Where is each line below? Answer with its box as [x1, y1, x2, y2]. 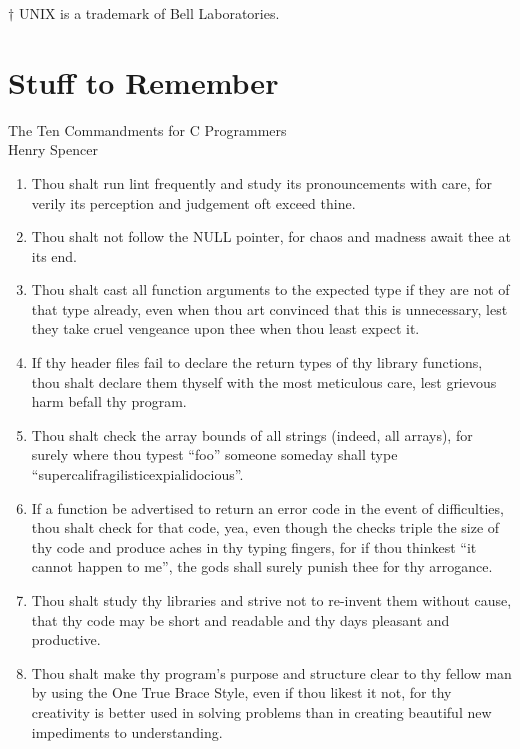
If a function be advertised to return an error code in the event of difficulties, [31, 497, 504, 518]
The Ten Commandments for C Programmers [8, 119, 287, 140]
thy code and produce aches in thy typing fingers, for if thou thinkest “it [31, 536, 477, 557]
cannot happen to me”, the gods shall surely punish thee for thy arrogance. [31, 556, 493, 577]
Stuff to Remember [8, 61, 279, 102]
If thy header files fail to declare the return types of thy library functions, [31, 352, 483, 373]
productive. [31, 629, 101, 650]
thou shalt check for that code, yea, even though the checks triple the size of [31, 517, 500, 538]
